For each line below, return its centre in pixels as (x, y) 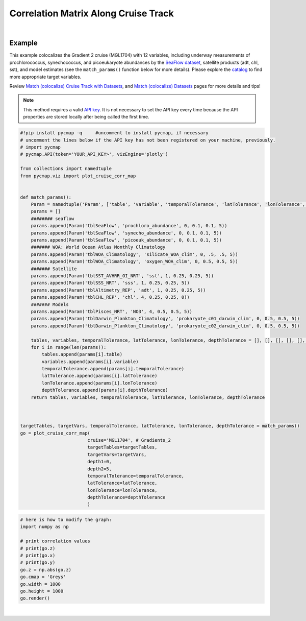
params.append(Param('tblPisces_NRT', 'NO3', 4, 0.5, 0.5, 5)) (112, 311)
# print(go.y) (38, 563)
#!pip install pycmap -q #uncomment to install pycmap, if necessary (114, 133)
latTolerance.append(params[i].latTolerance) (99, 376)
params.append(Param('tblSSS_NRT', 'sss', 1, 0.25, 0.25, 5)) (110, 283)
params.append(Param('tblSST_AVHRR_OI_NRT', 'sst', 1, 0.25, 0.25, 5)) (122, 276)
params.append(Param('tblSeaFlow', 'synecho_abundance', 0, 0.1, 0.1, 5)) (126, 233)
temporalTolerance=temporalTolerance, (136, 476)
